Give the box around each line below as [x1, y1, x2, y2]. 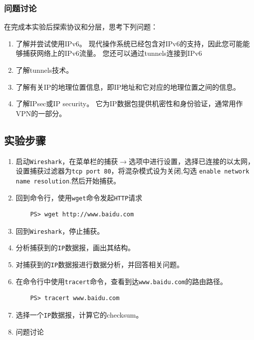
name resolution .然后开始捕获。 [15, 175, 121, 185]
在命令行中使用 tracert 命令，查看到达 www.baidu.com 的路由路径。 [15, 276, 227, 286]
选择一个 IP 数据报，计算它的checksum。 [15, 310, 143, 320]
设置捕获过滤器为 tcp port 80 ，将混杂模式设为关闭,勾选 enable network [15, 166, 250, 176]
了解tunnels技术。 [15, 65, 73, 75]
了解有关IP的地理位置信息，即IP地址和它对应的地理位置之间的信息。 [15, 81, 240, 92]
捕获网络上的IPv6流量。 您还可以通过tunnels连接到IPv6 [22, 48, 202, 58]
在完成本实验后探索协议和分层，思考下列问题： [4, 21, 158, 32]
